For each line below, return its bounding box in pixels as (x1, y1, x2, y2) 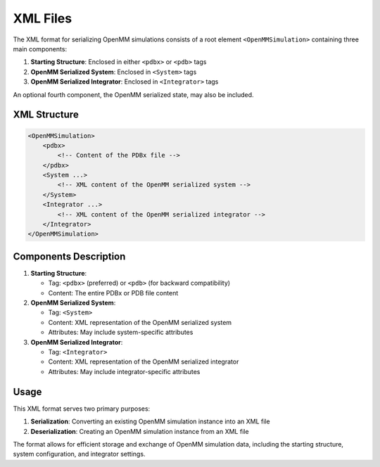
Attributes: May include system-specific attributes (48, 328, 194, 337)
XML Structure (13, 109, 79, 121)
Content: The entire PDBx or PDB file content (48, 288, 179, 297)
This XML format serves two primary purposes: (13, 404, 151, 413)
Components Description (13, 250, 126, 262)
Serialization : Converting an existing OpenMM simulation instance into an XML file (30, 417, 270, 426)
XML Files (13, 11, 72, 26)
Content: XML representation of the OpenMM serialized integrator (48, 357, 239, 366)
